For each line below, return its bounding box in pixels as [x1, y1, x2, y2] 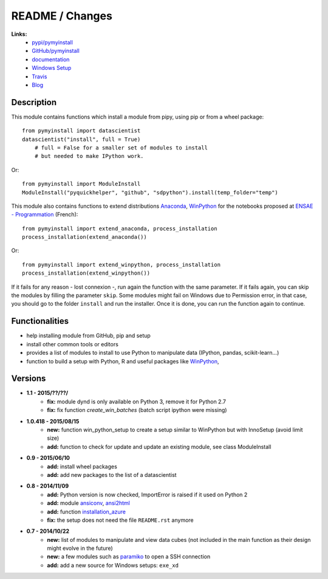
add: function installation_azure [47, 508, 126, 515]
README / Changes [11, 9, 112, 22]
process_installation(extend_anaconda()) [22, 234, 147, 241]
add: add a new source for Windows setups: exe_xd [47, 561, 179, 569]
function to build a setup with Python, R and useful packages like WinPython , [26, 357, 219, 365]
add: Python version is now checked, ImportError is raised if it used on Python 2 [47, 491, 248, 498]
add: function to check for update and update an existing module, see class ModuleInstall [47, 443, 272, 450]
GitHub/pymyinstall [32, 47, 80, 55]
